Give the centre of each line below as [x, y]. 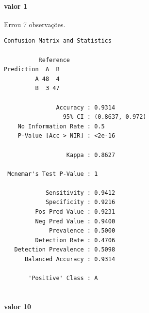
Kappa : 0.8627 [91, 155]
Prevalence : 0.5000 [82, 231]
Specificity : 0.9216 [80, 202]
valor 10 [18, 306]
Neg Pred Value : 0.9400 [75, 221]
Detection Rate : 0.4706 [75, 240]
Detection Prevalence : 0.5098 [65, 250]
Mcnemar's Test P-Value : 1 [53, 174]
